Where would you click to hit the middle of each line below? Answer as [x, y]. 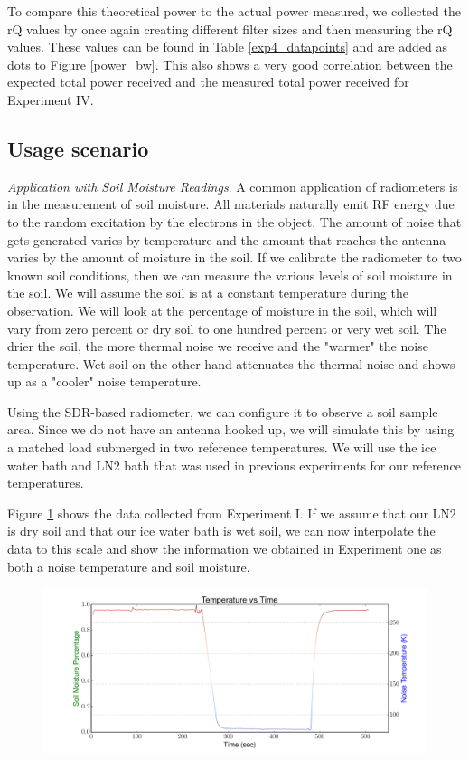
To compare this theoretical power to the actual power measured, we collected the [234, 11]
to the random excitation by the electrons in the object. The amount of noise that [234, 221]
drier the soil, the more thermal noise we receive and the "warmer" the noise [218, 346]
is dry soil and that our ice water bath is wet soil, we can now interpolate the [221, 531]
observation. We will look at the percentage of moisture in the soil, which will [222, 310]
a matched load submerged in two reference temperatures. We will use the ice [222, 447]
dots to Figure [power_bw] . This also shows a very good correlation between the [230, 64]
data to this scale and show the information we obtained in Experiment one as [225, 549]
